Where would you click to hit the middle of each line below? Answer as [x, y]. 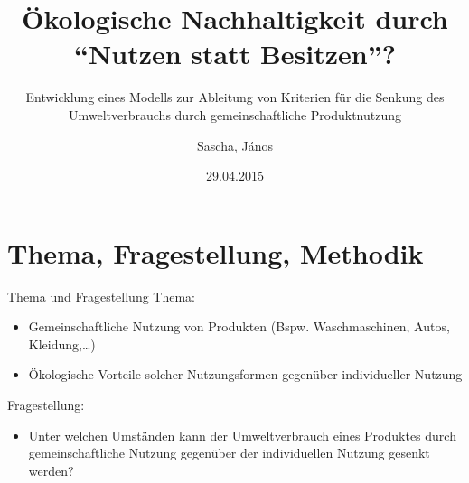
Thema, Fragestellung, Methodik [216, 252]
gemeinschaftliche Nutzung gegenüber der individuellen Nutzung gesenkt [229, 453]
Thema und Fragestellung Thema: [101, 296]
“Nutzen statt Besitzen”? [235, 54]
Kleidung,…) [62, 344]
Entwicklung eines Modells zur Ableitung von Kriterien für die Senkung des [235, 97]
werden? [51, 470]
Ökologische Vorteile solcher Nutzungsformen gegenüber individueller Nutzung [245, 374]
